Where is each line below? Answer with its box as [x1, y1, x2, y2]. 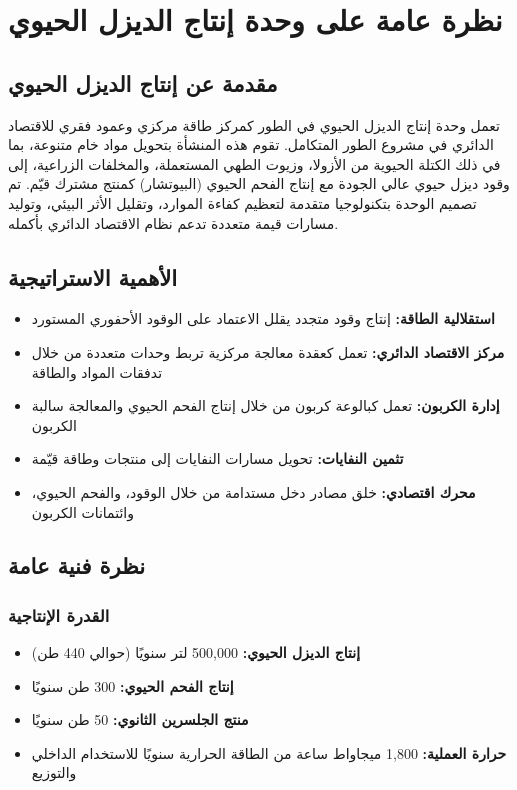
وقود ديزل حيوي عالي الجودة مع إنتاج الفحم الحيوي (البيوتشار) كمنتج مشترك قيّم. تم [8, 173, 510, 194]
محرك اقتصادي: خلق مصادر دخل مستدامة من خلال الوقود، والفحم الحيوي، [31, 481, 476, 502]
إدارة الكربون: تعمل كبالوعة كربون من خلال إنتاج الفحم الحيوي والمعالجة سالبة [31, 395, 500, 416]
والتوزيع [31, 762, 77, 783]
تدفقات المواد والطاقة [31, 361, 163, 382]
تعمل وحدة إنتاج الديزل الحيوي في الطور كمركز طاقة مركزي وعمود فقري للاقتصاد [8, 114, 500, 135]
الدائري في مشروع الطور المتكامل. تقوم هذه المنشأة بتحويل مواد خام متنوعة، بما [8, 134, 494, 155]
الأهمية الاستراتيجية [8, 261, 178, 292]
